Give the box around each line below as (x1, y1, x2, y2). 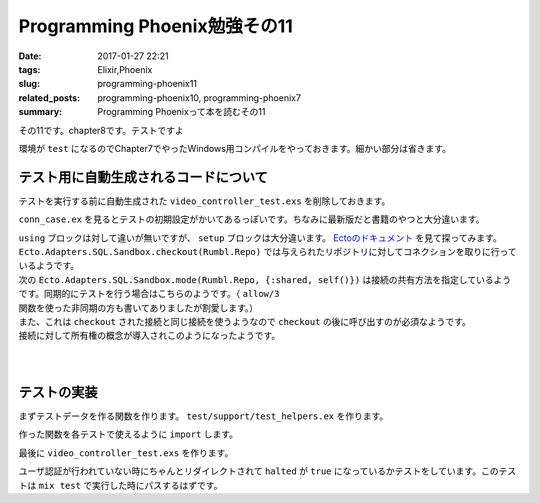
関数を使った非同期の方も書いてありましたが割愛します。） (18, 301, 259, 314)
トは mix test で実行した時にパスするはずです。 (18, 479, 223, 491)
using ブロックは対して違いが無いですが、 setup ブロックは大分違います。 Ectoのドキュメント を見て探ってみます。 (18, 231, 502, 244)
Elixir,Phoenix (97, 63, 153, 75)
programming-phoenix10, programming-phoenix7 (97, 91, 302, 104)
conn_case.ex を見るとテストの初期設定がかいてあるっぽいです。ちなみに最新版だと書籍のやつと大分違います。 (18, 213, 485, 225)
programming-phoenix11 (97, 78, 198, 90)
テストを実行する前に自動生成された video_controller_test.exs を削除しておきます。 (18, 195, 391, 207)
